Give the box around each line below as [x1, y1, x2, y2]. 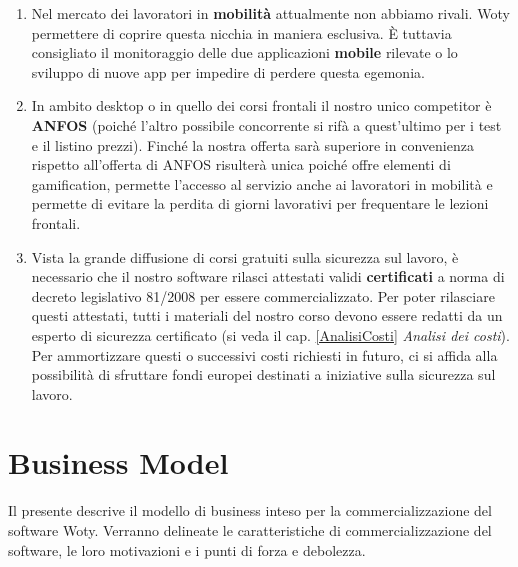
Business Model [8, 442, 229, 483]
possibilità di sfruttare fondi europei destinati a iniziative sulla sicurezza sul [31, 364, 496, 385]
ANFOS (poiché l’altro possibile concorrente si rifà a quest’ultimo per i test [31, 114, 502, 135]
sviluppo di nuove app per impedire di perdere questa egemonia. [31, 61, 425, 82]
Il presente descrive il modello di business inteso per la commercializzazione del [8, 500, 492, 521]
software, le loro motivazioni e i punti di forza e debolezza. [8, 539, 366, 560]
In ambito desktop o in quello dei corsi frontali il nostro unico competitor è [31, 95, 492, 116]
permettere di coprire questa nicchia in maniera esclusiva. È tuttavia [31, 22, 452, 43]
